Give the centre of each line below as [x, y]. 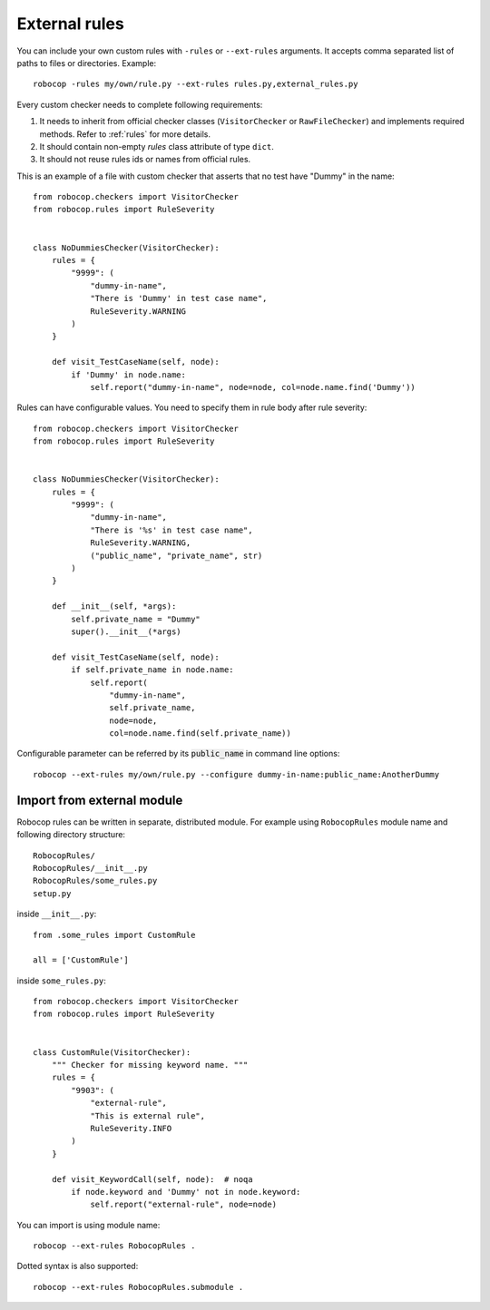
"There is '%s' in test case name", [171, 530]
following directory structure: [71, 835]
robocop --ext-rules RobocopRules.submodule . [138, 1287]
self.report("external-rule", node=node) [183, 1205]
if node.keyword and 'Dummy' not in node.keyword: [186, 1192]
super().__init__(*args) [126, 631]
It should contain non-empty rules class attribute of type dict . [157, 146]
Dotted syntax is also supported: [78, 1266]
